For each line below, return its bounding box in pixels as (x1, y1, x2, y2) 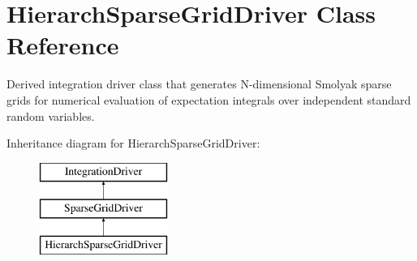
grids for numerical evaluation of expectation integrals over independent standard (6, 91, 411, 108)
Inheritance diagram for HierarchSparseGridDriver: (6, 135, 260, 152)
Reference (6, 28, 119, 62)
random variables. (6, 107, 95, 124)
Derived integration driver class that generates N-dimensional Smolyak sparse (6, 75, 392, 92)
